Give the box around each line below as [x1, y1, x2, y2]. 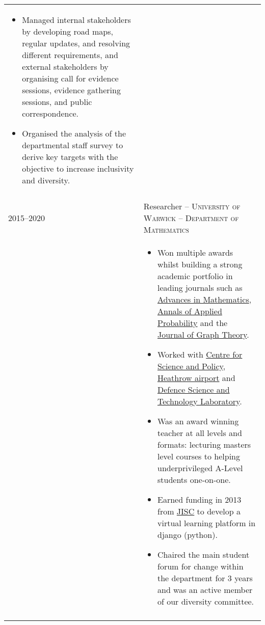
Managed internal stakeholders [22, 14, 131, 25]
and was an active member [157, 584, 253, 595]
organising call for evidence [22, 72, 119, 84]
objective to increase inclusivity [22, 162, 134, 174]
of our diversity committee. [157, 595, 254, 607]
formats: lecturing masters [157, 439, 251, 450]
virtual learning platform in [157, 517, 256, 529]
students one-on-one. [157, 474, 231, 485]
